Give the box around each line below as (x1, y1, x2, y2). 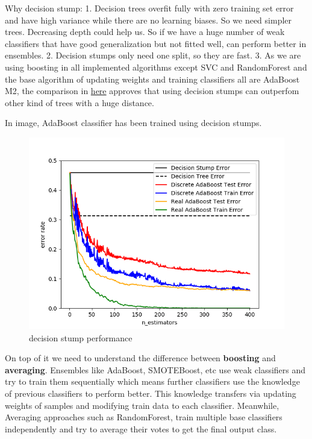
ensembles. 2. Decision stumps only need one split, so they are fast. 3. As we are (5, 49, 301, 62)
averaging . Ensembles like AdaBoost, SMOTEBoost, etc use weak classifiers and (5, 363, 306, 376)
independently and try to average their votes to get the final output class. (5, 422, 277, 435)
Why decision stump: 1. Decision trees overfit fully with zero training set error (5, 2, 294, 14)
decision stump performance (29, 331, 133, 344)
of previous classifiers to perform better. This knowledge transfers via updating (5, 387, 296, 399)
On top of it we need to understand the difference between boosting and (5, 352, 276, 364)
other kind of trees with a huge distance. (5, 96, 154, 109)
